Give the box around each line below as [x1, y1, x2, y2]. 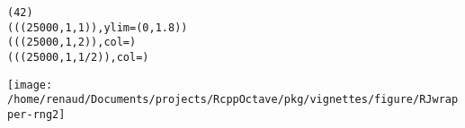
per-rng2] [7, 107, 66, 121]
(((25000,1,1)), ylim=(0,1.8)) [7, 21, 188, 34]
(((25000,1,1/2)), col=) [7, 50, 149, 64]
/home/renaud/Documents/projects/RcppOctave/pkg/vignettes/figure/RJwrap [7, 93, 459, 107]
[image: [7, 78, 53, 91]
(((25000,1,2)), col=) [7, 36, 137, 49]
